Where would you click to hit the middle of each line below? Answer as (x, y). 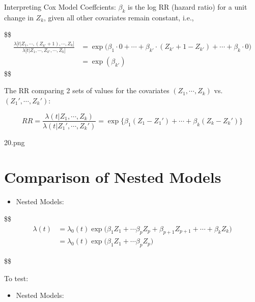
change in (19, 17)
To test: (16, 278)
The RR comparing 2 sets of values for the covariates (87, 90)
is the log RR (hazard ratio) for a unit (188, 7)
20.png (15, 142)
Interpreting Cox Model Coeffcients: (60, 7)
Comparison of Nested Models (113, 177)
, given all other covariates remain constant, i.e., (119, 17)
